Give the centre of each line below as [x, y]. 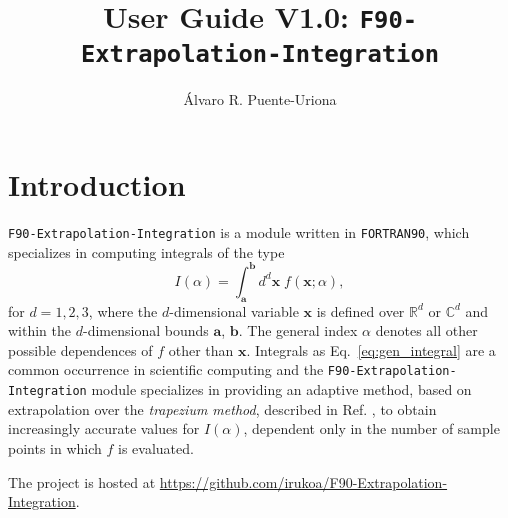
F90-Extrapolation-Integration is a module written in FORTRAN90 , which [239, 232]
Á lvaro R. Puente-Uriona [260, 98]
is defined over [360, 310]
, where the [123, 310]
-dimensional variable [234, 310]
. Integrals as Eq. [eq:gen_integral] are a [371, 349]
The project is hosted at [82, 481]
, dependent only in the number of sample [371, 428]
